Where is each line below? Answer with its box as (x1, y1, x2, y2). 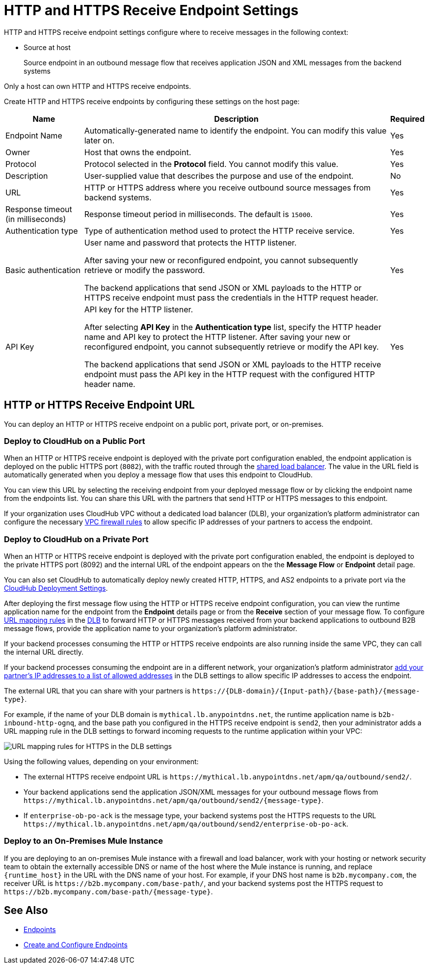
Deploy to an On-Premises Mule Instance (4, 836, 163, 846)
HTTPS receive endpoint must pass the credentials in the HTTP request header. (84, 292, 378, 303)
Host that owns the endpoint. (84, 147, 191, 157)
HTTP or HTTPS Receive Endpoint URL (4, 399, 195, 412)
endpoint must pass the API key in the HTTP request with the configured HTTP (84, 369, 375, 379)
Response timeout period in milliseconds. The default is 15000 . (84, 209, 313, 219)
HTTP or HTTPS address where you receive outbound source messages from (84, 182, 371, 193)
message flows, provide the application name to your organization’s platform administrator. (4, 624, 297, 633)
